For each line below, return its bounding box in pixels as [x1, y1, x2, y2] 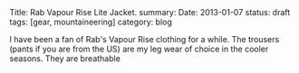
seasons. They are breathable [9, 53, 121, 64]
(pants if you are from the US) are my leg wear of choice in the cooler [9, 43, 269, 54]
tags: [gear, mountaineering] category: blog [9, 16, 172, 27]
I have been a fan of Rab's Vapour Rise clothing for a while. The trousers [9, 34, 280, 44]
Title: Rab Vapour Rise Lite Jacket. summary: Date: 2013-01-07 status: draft [9, 7, 291, 17]
